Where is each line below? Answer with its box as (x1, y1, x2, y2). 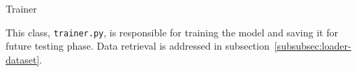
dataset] (6, 52, 40, 66)
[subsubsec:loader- (274, 38, 351, 53)
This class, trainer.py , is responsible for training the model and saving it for (6, 24, 338, 39)
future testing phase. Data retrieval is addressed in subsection (6, 38, 270, 53)
